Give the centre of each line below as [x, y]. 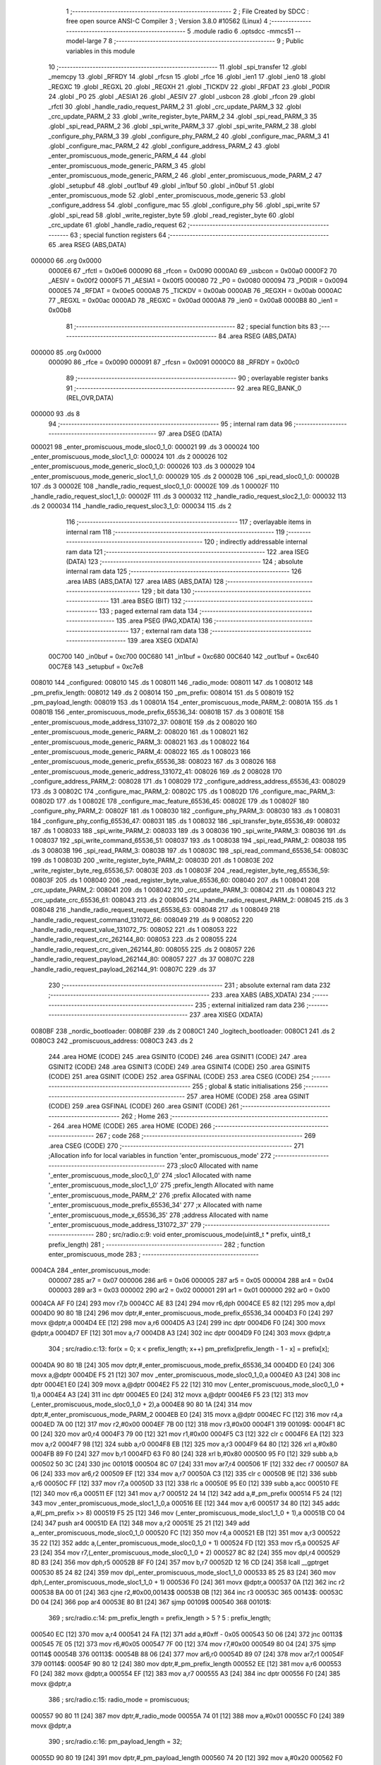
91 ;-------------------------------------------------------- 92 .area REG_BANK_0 [184, 388]
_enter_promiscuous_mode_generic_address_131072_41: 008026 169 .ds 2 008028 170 [156, 771]
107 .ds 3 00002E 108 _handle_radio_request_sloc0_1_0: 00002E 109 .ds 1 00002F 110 [155, 486]
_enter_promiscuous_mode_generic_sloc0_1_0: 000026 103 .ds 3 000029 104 [143, 467]
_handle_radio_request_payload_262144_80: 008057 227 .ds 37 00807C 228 [143, 959]
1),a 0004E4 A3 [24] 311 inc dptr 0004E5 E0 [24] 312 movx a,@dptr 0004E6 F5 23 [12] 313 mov [169, 1394]
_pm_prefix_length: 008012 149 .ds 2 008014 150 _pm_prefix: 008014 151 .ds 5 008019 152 [162, 693]
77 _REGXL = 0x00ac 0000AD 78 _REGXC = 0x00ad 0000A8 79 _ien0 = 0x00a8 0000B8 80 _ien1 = [193, 300]
